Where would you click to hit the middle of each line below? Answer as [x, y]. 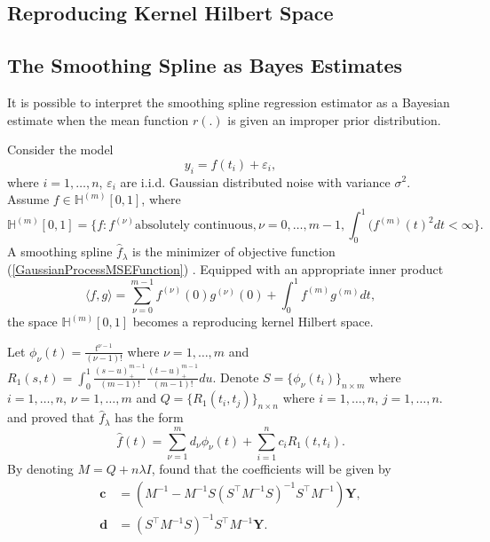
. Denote [236, 377]
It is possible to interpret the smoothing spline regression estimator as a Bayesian [229, 102]
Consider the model [60, 149]
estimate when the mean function [98, 119]
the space [32, 322]
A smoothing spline [60, 251]
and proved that [51, 417]
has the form [149, 417]
